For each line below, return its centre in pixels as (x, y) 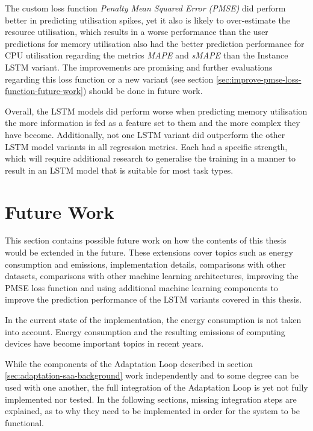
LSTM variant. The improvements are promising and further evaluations (139, 67)
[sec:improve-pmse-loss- (259, 79)
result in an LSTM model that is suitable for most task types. (119, 170)
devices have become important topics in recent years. (104, 343)
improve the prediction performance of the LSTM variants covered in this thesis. (153, 299)
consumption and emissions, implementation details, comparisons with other (145, 264)
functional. (24, 422)
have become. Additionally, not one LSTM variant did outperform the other (145, 134)
